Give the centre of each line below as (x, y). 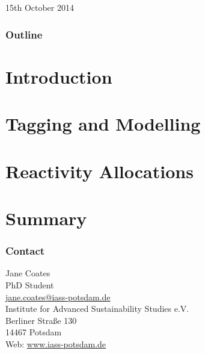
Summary (46, 218)
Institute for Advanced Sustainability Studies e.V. (97, 309)
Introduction (59, 76)
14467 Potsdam (34, 332)
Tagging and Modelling (103, 124)
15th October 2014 (40, 8)
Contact (25, 251)
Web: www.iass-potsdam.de (56, 343)
